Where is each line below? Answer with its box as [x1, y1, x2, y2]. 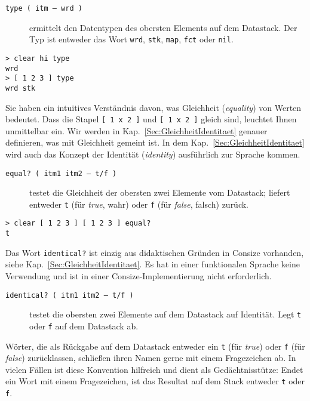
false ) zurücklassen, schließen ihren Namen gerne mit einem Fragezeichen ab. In [5, 351, 296, 364]
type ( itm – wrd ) [5, 4, 82, 13]
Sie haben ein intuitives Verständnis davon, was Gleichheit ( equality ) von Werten [5, 101, 302, 113]
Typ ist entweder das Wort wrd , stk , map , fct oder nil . [29, 33, 234, 45]
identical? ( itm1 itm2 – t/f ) [5, 291, 134, 300]
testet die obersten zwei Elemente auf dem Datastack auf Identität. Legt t [29, 308, 302, 320]
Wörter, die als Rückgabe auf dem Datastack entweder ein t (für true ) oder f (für [5, 340, 305, 352]
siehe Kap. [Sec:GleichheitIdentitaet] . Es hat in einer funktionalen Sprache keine [5, 258, 300, 270]
